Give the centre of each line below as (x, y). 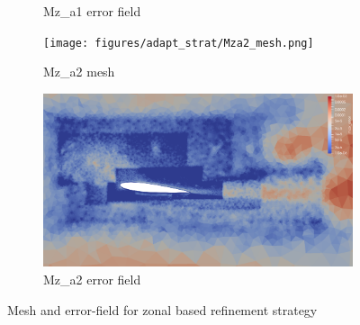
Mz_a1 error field (92, 11)
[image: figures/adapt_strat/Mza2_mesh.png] (179, 43)
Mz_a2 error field (92, 279)
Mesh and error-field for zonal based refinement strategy (162, 309)
